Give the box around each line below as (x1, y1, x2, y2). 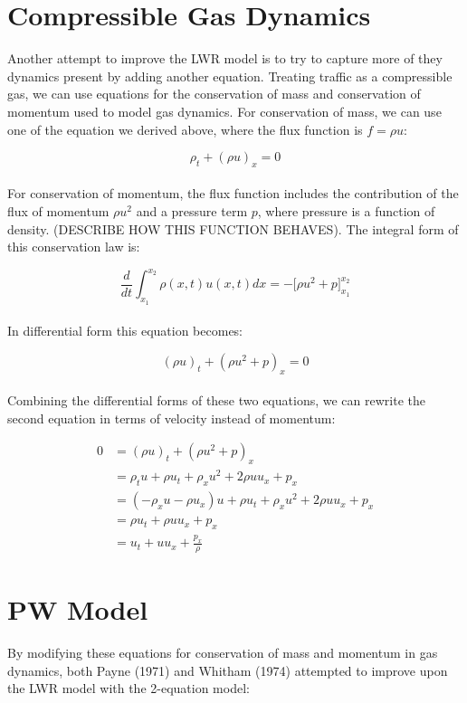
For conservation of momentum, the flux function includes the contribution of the (7, 184, 459, 203)
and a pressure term (136, 202, 248, 221)
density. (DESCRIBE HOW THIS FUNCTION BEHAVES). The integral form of (7, 219, 459, 238)
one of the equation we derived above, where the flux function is (7, 119, 363, 138)
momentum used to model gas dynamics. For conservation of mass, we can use (7, 101, 442, 120)
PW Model (7, 591, 148, 628)
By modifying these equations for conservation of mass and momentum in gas (7, 643, 438, 662)
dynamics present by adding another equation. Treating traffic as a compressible (7, 66, 453, 85)
